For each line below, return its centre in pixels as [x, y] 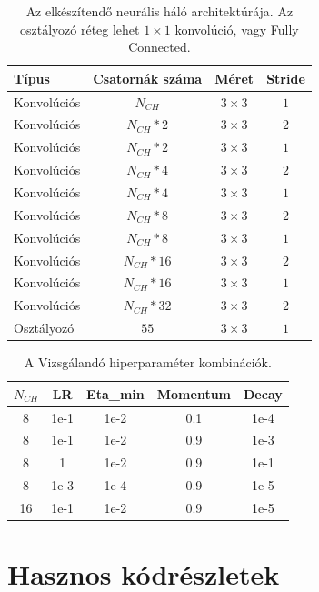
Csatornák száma [148, 78]
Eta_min [115, 393]
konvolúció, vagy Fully [237, 29]
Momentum [194, 393]
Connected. [159, 47]
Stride [286, 78]
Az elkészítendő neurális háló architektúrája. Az [159, 11]
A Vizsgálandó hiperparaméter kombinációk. [148, 362]
